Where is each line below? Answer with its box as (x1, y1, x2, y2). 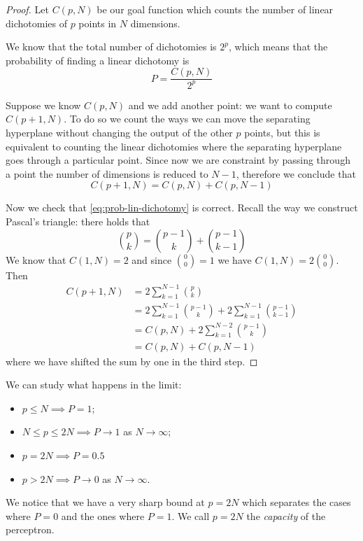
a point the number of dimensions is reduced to (6, 166, 208, 181)
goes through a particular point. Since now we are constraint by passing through (6, 153, 350, 167)
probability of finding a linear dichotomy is (6, 52, 190, 67)
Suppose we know (6, 97, 81, 112)
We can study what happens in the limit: (6, 377, 182, 392)
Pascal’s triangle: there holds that (6, 213, 150, 228)
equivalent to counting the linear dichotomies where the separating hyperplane (6, 139, 342, 153)
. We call (171, 508, 210, 523)
